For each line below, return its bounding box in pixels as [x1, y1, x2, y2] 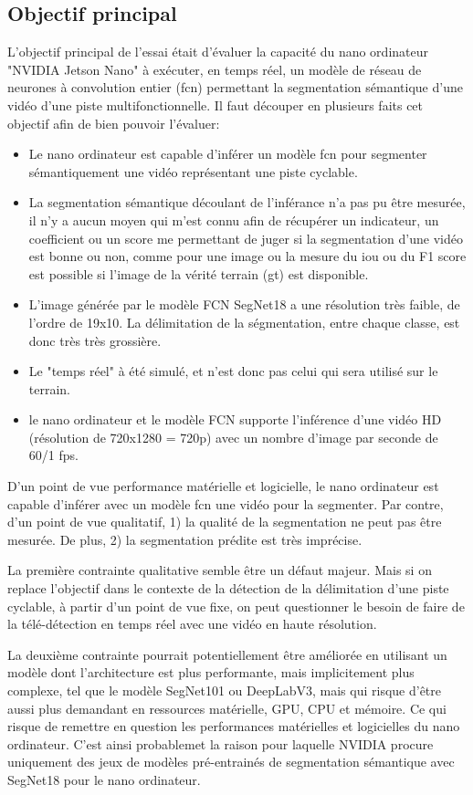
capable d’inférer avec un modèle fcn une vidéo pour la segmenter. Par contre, [7, 494, 444, 513]
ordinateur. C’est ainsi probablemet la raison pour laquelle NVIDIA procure [7, 734, 434, 753]
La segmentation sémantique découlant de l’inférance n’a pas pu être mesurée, [28, 193, 466, 212]
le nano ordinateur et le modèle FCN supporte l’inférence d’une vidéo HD [28, 410, 442, 429]
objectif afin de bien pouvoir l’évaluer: [7, 113, 220, 132]
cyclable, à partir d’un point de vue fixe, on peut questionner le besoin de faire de [7, 596, 465, 615]
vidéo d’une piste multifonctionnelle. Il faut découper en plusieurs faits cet [7, 95, 424, 114]
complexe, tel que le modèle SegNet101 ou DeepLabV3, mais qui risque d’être [7, 681, 442, 700]
